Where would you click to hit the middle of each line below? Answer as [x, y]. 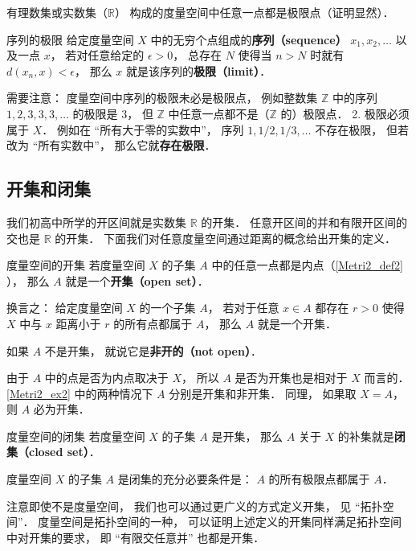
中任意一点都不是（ [219, 113]
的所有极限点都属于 [319, 479]
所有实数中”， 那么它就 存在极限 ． [127, 145]
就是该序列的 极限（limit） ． [199, 70]
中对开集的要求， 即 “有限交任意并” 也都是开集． [136, 537]
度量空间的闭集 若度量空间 [76, 436]
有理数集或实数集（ [57, 12]
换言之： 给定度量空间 [65, 308]
